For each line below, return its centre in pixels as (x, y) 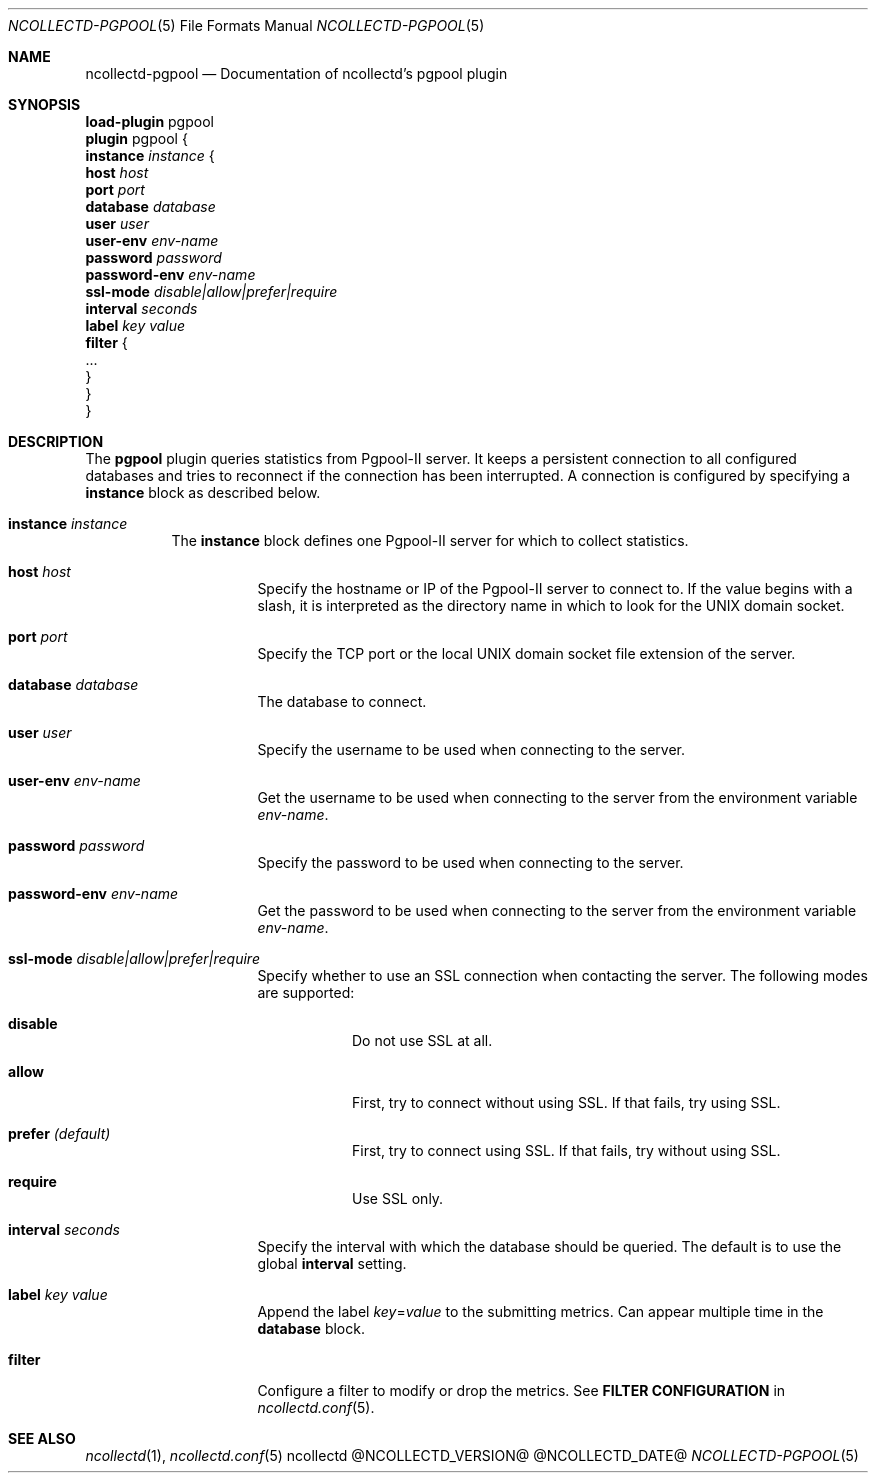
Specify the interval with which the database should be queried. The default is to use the (549, 1246)
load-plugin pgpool (149, 121)
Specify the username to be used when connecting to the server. (471, 749)
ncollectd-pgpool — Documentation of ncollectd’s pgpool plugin (296, 73)
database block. (311, 1328)
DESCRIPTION (56, 441)
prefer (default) (59, 1133)
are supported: (306, 992)
